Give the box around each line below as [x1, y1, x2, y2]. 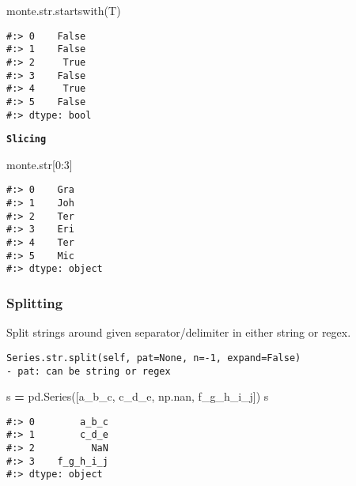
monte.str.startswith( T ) [6, 2, 121, 18]
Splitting [6, 292, 63, 312]
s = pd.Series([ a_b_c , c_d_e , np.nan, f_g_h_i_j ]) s [6, 388, 269, 405]
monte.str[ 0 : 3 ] [6, 156, 73, 172]
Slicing [6, 134, 47, 145]
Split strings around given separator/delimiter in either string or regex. [6, 324, 351, 341]
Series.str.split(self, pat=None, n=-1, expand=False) [6, 352, 301, 364]
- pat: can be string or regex [6, 365, 171, 377]
